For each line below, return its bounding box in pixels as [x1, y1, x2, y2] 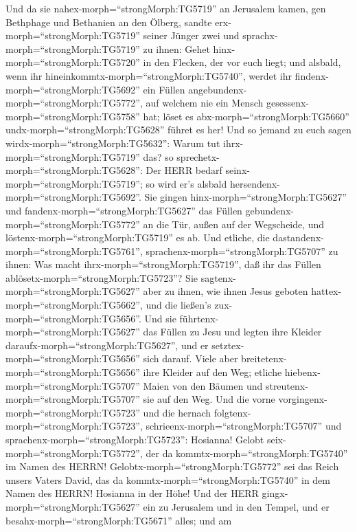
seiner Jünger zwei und [143, 28, 240, 43]
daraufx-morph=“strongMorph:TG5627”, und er [5, 337, 209, 352]
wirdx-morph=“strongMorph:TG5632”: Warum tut [5, 135, 220, 150]
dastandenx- [273, 230, 324, 245]
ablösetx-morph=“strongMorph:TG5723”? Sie [5, 270, 198, 285]
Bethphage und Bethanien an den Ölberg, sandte [5, 14, 212, 29]
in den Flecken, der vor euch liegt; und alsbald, [143, 55, 341, 69]
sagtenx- [200, 270, 236, 285]
